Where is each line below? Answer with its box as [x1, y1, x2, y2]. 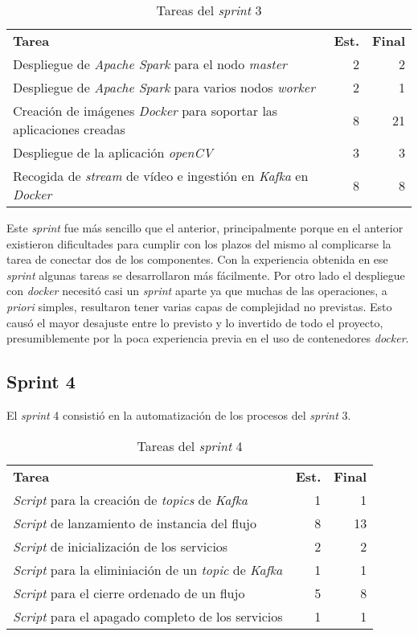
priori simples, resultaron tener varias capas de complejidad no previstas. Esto [6, 297, 392, 314]
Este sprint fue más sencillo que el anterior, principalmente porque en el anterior [6, 220, 404, 236]
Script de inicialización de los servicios [13, 536, 228, 556]
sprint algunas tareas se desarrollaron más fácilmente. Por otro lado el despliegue [6, 266, 405, 283]
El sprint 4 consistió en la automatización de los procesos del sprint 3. [6, 406, 351, 423]
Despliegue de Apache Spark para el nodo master [13, 55, 287, 73]
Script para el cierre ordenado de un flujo [13, 583, 245, 602]
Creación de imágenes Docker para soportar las [13, 101, 278, 120]
